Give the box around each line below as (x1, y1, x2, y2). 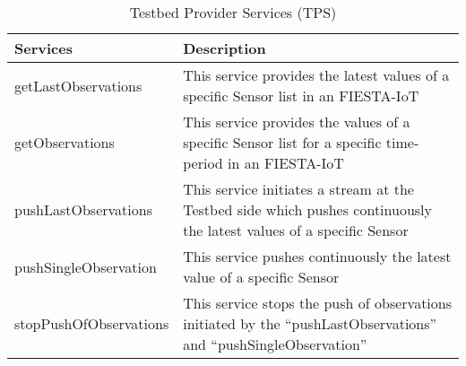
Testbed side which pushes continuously (183, 199, 432, 220)
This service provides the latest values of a (183, 65, 450, 85)
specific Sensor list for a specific (183, 132, 382, 152)
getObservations (14, 132, 115, 152)
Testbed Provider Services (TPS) (129, 2, 337, 22)
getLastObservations (14, 74, 142, 96)
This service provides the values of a (183, 111, 410, 132)
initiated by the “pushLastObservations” (183, 313, 437, 334)
